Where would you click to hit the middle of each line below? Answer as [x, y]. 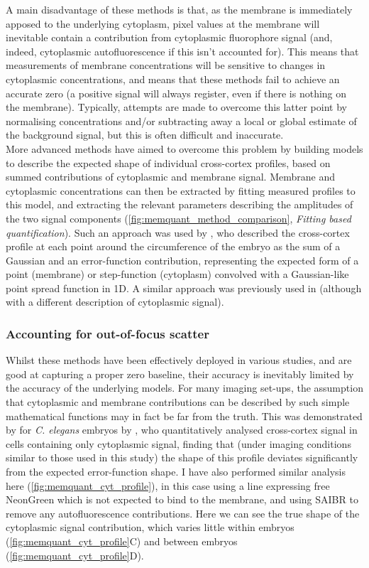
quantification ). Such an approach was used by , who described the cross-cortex [178, 232]
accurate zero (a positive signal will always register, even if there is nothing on [176, 93]
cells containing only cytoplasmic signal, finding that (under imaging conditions [178, 443]
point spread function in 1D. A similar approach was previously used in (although [184, 288]
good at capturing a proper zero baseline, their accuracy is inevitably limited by [180, 374]
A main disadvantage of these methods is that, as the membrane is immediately [179, 9]
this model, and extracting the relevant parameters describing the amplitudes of [180, 204]
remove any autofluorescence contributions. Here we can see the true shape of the [183, 513]
